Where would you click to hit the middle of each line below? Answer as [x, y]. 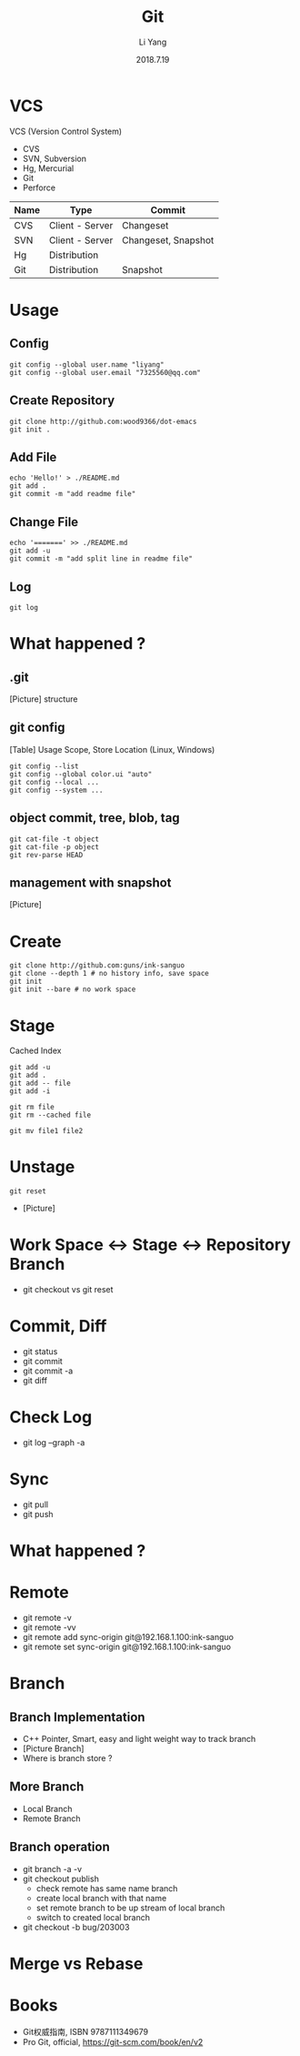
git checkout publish [61, 1879]
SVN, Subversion [54, 158]
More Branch [47, 1787]
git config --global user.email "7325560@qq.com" [105, 372]
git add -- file [40, 1084]
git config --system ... [56, 790]
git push [38, 1514]
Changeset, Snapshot [168, 240]
